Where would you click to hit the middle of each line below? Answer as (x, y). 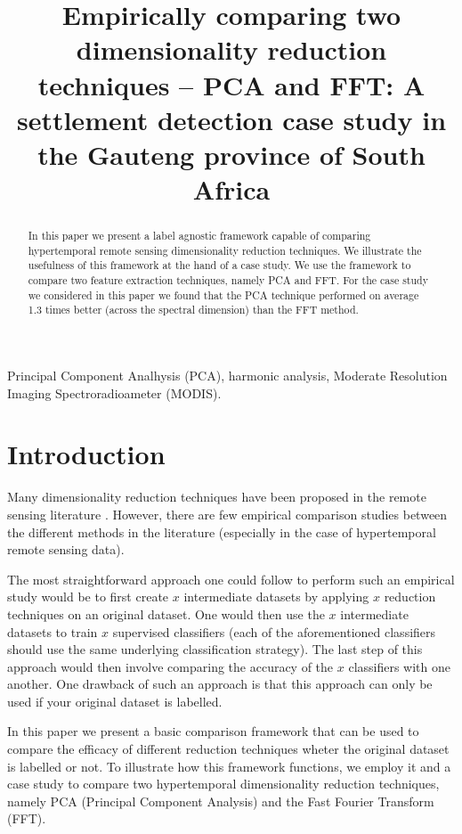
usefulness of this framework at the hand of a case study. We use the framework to (219, 265)
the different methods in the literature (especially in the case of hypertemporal (222, 531)
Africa (231, 189)
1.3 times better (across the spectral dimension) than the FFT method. (193, 310)
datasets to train (53, 631)
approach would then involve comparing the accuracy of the (170, 666)
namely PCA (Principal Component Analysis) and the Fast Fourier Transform (221, 801)
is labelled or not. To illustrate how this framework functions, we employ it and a (229, 766)
